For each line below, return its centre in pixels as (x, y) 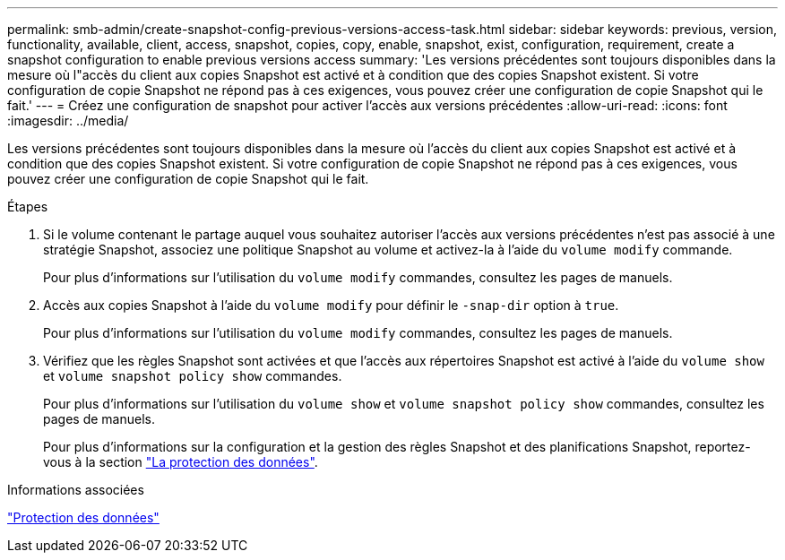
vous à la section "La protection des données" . (181, 462)
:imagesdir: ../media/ (68, 121)
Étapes (28, 207)
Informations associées (76, 490)
